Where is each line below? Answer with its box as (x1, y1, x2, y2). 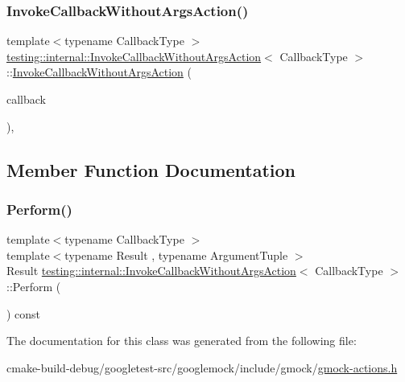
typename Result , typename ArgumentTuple (64, 246, 288, 263)
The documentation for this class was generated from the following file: (6, 332, 357, 349)
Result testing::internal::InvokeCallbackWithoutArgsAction (6, 262, 296, 279)
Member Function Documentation (6, 157, 296, 182)
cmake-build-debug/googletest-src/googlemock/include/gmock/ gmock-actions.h (6, 359, 398, 376)
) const (6, 305, 41, 322)
